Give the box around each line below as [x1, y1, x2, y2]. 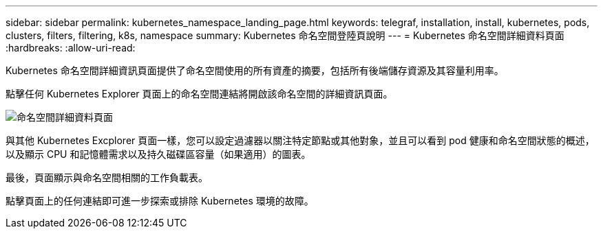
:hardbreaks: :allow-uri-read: [6, 42, 136, 54]
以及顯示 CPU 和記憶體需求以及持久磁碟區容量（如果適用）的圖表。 [6, 148, 311, 160]
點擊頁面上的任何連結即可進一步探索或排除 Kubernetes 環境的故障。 [6, 195, 314, 207]
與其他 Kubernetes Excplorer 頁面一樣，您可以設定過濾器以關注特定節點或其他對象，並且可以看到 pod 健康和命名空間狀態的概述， [6, 134, 595, 146]
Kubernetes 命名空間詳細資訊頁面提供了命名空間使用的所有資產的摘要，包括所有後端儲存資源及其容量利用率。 [6, 65, 504, 76]
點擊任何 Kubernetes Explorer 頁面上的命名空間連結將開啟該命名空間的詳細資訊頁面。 [6, 88, 393, 100]
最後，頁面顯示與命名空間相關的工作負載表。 [6, 172, 208, 183]
